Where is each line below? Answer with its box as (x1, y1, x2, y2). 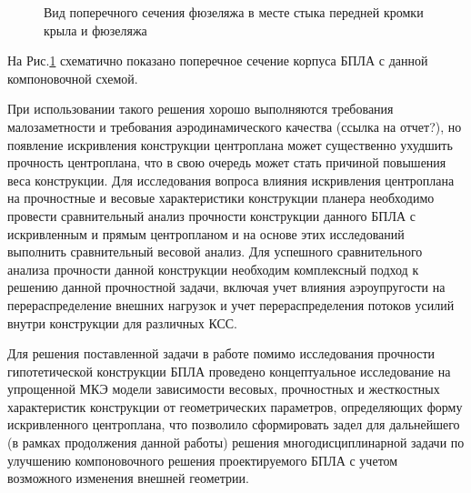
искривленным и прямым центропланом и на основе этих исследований (7, 224, 405, 243)
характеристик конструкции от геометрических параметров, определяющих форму (7, 397, 463, 416)
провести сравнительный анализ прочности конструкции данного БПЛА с (7, 206, 416, 225)
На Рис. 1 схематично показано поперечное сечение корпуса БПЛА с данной (7, 51, 428, 70)
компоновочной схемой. (7, 68, 138, 87)
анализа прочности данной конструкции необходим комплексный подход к (7, 259, 419, 278)
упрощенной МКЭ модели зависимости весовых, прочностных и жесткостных (7, 379, 440, 398)
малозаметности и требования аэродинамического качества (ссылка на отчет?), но (7, 116, 462, 136)
